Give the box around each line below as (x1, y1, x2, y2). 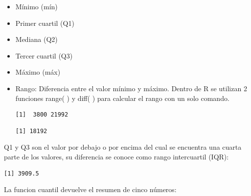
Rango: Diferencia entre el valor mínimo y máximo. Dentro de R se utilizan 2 (15, 83, 247, 93)
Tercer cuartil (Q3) (15, 50, 73, 60)
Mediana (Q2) (15, 34, 58, 44)
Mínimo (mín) (15, 1, 58, 11)
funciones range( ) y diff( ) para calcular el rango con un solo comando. (15, 93, 229, 103)
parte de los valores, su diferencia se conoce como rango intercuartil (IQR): (4, 151, 229, 161)
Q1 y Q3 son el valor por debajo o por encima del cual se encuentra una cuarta (4, 142, 242, 152)
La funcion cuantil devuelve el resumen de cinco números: (4, 184, 177, 195)
